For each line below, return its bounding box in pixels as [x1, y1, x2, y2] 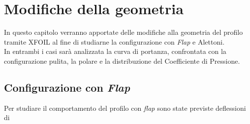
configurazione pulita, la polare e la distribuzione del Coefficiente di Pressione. [4, 55, 240, 66]
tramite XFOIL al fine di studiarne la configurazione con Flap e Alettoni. [4, 36, 225, 47]
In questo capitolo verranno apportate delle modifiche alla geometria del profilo [4, 27, 243, 37]
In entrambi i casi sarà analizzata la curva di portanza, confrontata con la [4, 46, 226, 56]
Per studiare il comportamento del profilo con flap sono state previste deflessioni [4, 102, 246, 113]
